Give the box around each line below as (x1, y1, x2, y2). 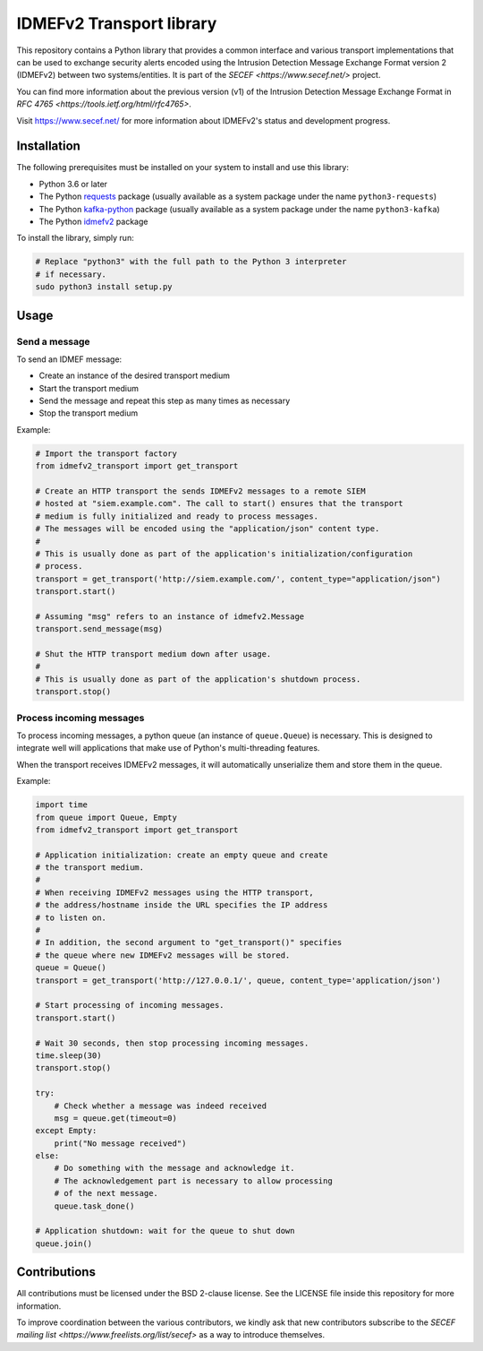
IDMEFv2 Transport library (16, 13, 217, 33)
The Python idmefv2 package (38, 216, 148, 227)
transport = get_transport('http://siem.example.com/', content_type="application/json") (35, 573, 442, 584)
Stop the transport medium (38, 408, 139, 418)
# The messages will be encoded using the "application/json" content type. (35, 524, 380, 534)
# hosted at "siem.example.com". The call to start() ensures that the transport (35, 498, 404, 509)
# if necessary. (35, 269, 107, 280)
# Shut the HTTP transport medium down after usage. (35, 650, 272, 659)
